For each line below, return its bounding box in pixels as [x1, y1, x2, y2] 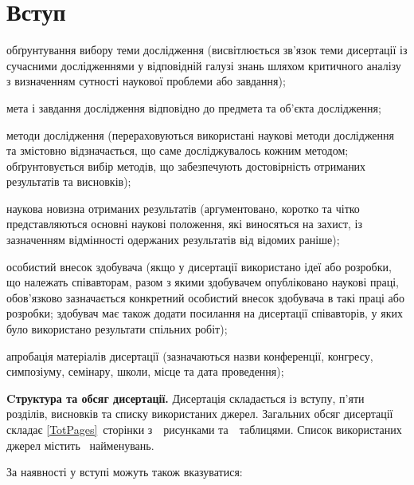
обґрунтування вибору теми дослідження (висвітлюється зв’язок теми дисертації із [6, 41, 408, 58]
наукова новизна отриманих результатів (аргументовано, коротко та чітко [6, 199, 360, 216]
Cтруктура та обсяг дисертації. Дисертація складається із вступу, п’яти [6, 389, 365, 406]
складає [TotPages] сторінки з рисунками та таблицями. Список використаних [6, 421, 402, 437]
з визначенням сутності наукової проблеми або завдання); [6, 73, 286, 89]
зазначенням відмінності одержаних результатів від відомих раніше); [6, 231, 340, 248]
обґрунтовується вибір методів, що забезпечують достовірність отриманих [6, 157, 366, 174]
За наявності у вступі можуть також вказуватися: [6, 463, 243, 480]
